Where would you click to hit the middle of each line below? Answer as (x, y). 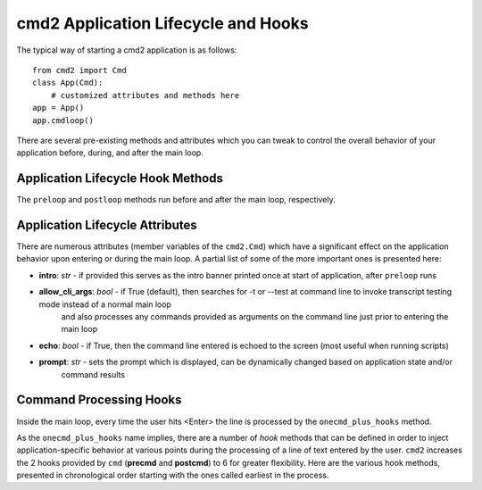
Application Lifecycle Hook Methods (120, 179)
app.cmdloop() (63, 120)
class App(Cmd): (68, 83)
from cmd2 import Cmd (79, 70)
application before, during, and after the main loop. (110, 153)
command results (93, 374)
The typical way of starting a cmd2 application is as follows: (127, 50)
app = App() (58, 108)
